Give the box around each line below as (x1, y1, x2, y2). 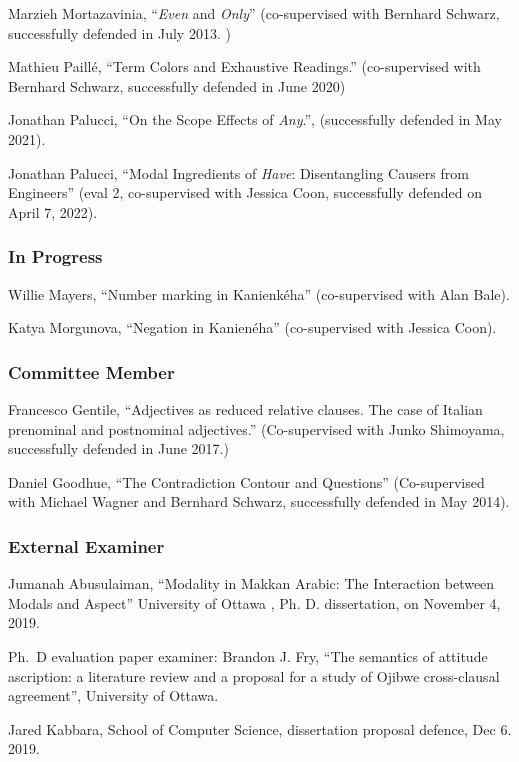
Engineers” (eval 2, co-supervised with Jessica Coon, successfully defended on (8, 182, 482, 203)
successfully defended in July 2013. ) (8, 22, 231, 43)
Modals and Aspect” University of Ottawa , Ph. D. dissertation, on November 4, (8, 592, 501, 613)
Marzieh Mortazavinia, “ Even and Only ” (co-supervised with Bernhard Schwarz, (8, 3, 500, 23)
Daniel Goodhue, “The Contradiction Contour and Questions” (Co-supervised (8, 471, 485, 492)
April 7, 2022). (8, 201, 98, 222)
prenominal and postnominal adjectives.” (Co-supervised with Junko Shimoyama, (8, 418, 505, 439)
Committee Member (8, 359, 175, 384)
